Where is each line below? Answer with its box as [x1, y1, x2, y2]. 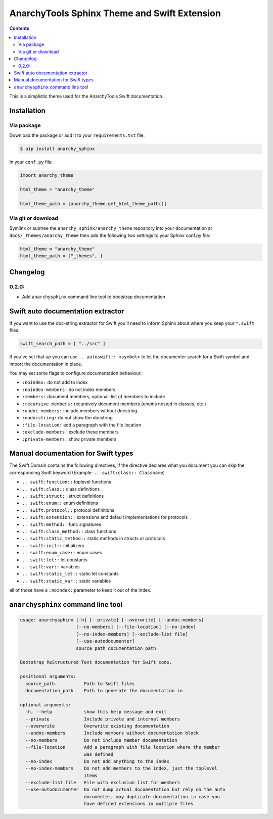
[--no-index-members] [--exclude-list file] [76, 631, 188, 637]
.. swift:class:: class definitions [22, 486, 100, 492]
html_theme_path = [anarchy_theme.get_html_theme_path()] [20, 201, 167, 207]
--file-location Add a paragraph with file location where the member [25, 744, 220, 750]
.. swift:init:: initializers [22, 542, 84, 548]
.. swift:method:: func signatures [22, 521, 101, 527]
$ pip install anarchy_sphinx [20, 146, 95, 152]
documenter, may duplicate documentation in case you [83, 794, 220, 799]
